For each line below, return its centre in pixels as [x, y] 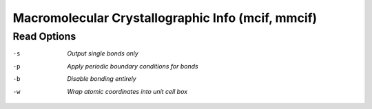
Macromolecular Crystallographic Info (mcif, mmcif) [165, 18]
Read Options [44, 36]
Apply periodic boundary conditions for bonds [133, 66]
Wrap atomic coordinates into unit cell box [127, 91]
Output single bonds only [103, 53]
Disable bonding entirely [102, 79]
